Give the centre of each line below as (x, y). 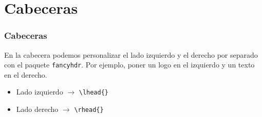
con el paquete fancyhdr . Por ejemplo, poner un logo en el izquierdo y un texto (129, 65)
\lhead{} (94, 93)
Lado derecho (37, 109)
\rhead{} (89, 110)
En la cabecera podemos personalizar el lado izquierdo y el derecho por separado (131, 54)
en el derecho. (26, 74)
